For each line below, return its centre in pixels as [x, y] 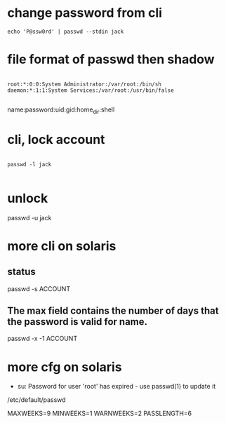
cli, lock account [56, 139]
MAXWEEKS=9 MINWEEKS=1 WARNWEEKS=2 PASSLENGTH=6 [99, 414]
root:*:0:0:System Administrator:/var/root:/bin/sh [84, 84]
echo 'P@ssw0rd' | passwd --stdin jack [66, 32]
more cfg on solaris [65, 367]
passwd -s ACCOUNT [39, 288]
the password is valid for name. [78, 322]
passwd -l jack [29, 164]
